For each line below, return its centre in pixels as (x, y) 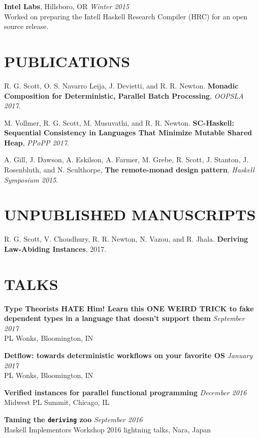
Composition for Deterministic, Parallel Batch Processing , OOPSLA (124, 95)
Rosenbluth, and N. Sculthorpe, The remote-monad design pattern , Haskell (129, 170)
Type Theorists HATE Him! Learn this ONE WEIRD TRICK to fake (129, 308)
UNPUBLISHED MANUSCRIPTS (130, 214)
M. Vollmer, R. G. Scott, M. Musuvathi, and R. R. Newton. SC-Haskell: (119, 122)
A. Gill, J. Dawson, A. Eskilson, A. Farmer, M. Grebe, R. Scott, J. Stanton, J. (126, 159)
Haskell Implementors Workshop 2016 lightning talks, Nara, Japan (108, 429)
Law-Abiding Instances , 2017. (55, 249)
